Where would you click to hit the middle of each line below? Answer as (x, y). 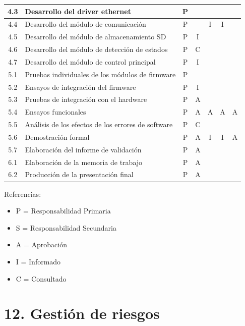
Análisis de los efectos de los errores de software (99, 124)
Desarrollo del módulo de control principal (90, 61)
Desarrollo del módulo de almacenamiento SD (96, 37)
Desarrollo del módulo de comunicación (85, 24)
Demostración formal (57, 137)
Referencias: (23, 194)
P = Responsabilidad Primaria (63, 211)
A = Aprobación (41, 245)
